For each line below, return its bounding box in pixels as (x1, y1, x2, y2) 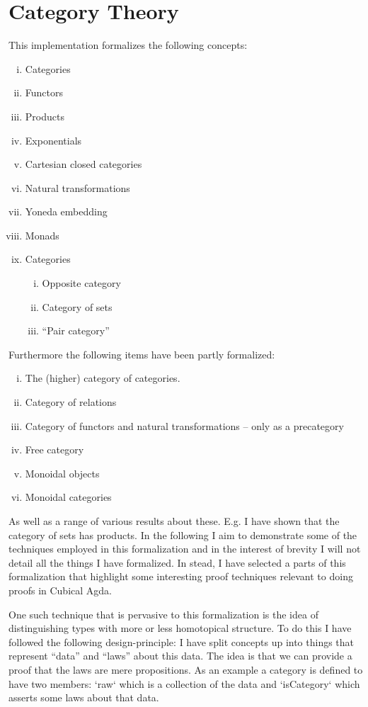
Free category (25, 442, 84, 457)
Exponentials (25, 132, 82, 147)
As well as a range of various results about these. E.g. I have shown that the (8, 514, 340, 528)
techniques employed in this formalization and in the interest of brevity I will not (8, 541, 361, 556)
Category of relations (25, 395, 117, 409)
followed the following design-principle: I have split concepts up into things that (8, 634, 355, 649)
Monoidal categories (25, 490, 112, 504)
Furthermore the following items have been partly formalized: (8, 346, 275, 361)
